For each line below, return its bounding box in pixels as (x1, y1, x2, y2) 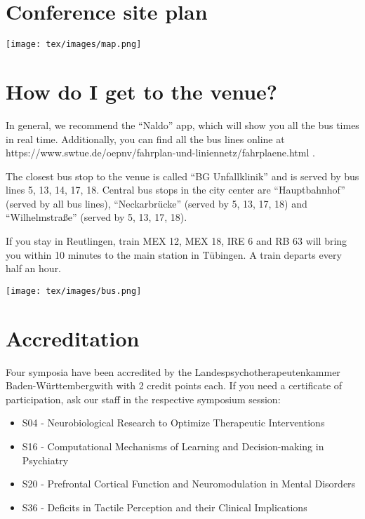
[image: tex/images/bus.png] (6, 285, 142, 296)
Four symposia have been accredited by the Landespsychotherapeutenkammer (6, 364, 340, 379)
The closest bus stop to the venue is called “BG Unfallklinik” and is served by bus (6, 168, 359, 183)
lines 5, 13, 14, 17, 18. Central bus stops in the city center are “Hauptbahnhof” (6, 182, 345, 197)
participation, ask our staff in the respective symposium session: (6, 391, 281, 406)
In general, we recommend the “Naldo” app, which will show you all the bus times (6, 117, 359, 132)
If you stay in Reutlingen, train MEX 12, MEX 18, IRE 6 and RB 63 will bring (6, 234, 347, 248)
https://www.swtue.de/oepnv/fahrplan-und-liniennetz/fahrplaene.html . (6, 145, 315, 160)
